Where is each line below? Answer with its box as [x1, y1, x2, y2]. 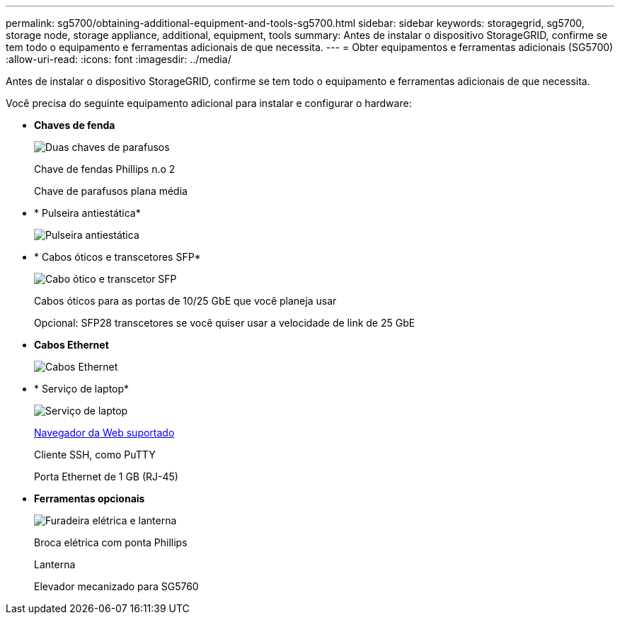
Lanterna [34, 558, 76, 570]
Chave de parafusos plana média [34, 185, 188, 197]
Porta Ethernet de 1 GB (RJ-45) [34, 470, 178, 483]
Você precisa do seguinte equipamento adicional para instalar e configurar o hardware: [6, 97, 412, 109]
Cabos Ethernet [34, 339, 109, 351]
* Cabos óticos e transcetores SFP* [34, 251, 201, 263]
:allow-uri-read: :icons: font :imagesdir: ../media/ [6, 53, 231, 65]
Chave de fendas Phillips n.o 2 [34, 163, 176, 175]
